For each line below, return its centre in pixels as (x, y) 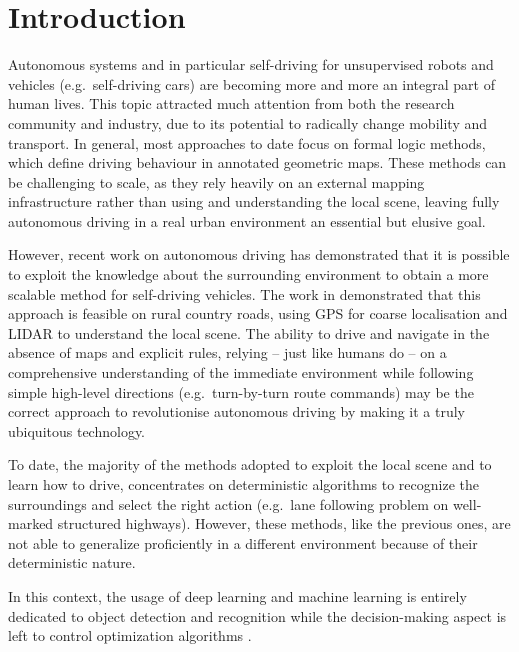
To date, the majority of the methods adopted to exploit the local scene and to (250, 464)
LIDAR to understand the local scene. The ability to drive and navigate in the (249, 332)
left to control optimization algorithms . (130, 635)
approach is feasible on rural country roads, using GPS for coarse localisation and (258, 313)
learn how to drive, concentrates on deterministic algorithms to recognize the (243, 484)
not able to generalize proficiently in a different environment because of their (243, 542)
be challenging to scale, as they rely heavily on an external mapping (216, 181)
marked (31, 523)
